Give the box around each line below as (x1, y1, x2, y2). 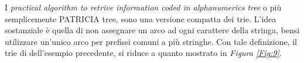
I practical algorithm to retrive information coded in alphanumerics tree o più (5, 1, 282, 13)
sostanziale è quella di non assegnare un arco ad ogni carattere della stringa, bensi (5, 24, 300, 36)
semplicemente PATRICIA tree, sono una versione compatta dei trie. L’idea (5, 12, 276, 24)
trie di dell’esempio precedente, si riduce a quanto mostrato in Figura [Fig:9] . (5, 47, 282, 59)
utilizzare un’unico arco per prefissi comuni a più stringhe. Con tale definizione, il (5, 35, 298, 47)
